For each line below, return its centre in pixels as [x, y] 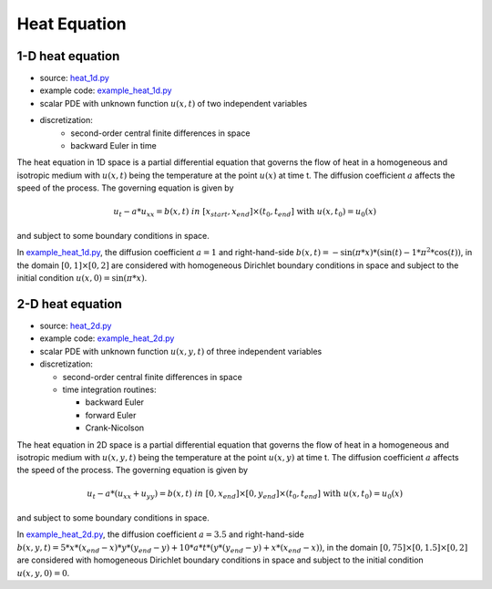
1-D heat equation [68, 56]
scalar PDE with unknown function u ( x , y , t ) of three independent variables [181, 351]
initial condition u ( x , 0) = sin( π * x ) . [82, 278]
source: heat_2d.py [76, 325]
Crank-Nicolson [115, 428]
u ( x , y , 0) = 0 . [43, 573]
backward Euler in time [113, 146]
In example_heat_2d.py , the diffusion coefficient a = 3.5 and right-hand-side [160, 534]
